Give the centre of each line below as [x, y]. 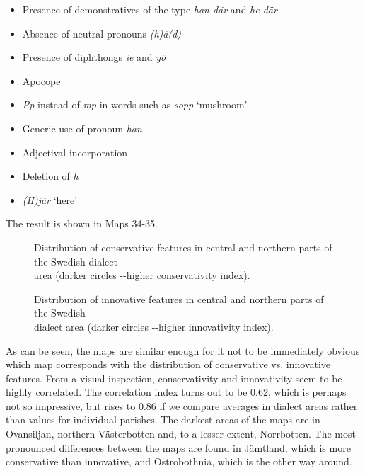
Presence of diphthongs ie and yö [94, 57]
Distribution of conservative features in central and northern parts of [183, 247]
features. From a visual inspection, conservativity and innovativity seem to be [174, 378]
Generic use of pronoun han [82, 128]
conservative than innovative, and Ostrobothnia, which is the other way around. [179, 461]
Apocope [41, 80]
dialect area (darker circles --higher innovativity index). [154, 326]
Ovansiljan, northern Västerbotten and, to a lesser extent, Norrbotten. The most [181, 434]
